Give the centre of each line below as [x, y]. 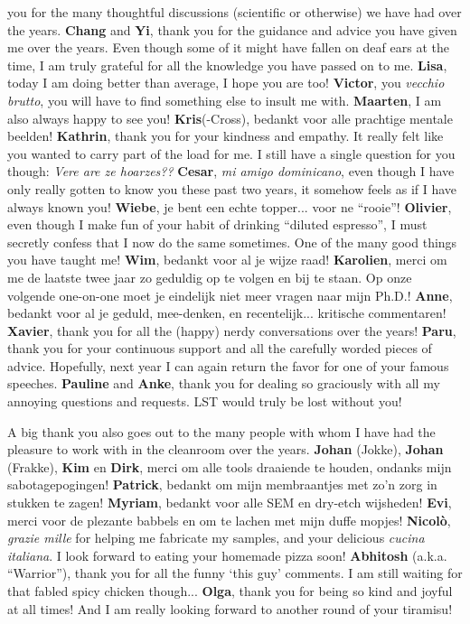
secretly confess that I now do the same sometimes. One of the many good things [232, 242]
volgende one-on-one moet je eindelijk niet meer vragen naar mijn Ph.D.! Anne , [230, 295]
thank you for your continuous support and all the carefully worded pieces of [220, 348]
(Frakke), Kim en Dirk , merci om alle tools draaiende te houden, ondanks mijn [230, 466]
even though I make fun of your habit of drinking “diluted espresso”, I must [217, 224]
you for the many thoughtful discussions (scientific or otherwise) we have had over [235, 12]
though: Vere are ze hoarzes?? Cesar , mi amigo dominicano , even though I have [231, 171]
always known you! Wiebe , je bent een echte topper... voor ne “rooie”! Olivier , [230, 206]
